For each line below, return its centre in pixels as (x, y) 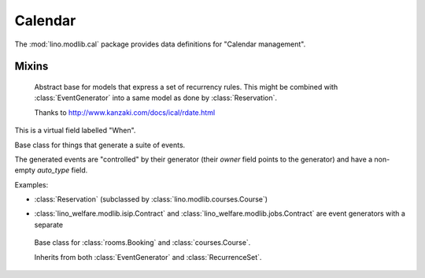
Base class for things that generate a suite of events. (100, 145)
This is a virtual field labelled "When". (75, 131)
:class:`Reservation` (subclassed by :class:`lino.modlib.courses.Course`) (151, 199)
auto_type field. (62, 170)
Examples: (31, 184)
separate (48, 224)
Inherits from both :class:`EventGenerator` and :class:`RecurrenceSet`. (148, 257)
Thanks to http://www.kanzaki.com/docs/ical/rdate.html (125, 112)
